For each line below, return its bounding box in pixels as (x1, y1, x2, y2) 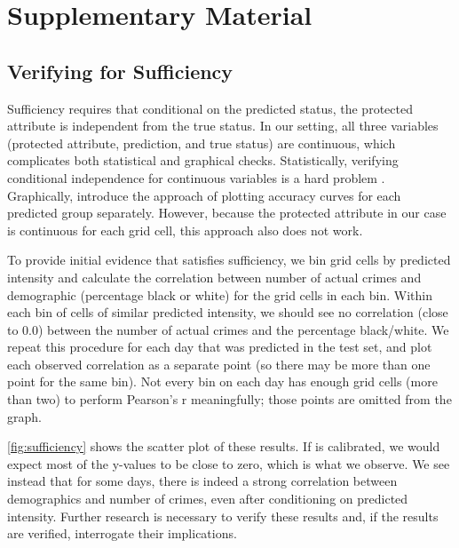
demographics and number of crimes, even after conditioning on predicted (7, 489, 408, 508)
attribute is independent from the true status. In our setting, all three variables (7, 116, 439, 135)
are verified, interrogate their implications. (7, 524, 237, 543)
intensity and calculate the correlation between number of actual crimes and (7, 267, 422, 286)
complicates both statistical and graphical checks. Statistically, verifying (7, 151, 399, 170)
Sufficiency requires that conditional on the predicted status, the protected (7, 99, 413, 117)
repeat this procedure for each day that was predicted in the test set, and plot (7, 338, 432, 356)
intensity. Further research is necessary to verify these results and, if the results (7, 506, 439, 525)
